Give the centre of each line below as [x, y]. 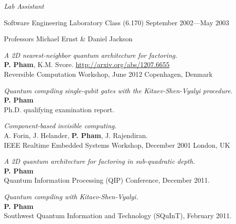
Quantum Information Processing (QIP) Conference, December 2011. [107, 180]
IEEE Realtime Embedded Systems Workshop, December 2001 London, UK [117, 145]
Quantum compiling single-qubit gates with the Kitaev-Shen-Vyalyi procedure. [118, 90]
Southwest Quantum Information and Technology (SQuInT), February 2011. [118, 215]
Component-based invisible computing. [60, 126]
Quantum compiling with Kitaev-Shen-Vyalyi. [71, 196]
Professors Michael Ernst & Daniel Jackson [68, 39]
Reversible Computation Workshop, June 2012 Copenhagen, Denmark [108, 74]
